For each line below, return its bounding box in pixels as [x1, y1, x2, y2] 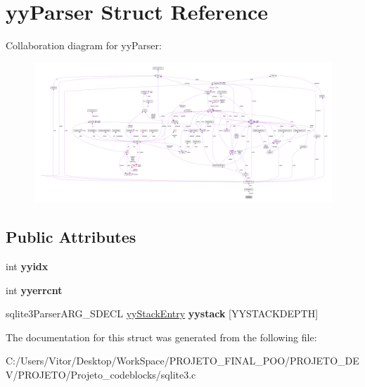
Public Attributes [6, 226, 136, 248]
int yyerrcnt [6, 282, 63, 297]
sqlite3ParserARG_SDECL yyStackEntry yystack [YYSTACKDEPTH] [6, 306, 319, 321]
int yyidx [6, 259, 49, 274]
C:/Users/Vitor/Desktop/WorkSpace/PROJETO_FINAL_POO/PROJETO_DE [6, 353, 359, 368]
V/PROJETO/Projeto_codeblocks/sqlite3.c [6, 367, 196, 382]
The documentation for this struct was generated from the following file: [6, 329, 317, 344]
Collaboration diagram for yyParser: [6, 38, 162, 53]
